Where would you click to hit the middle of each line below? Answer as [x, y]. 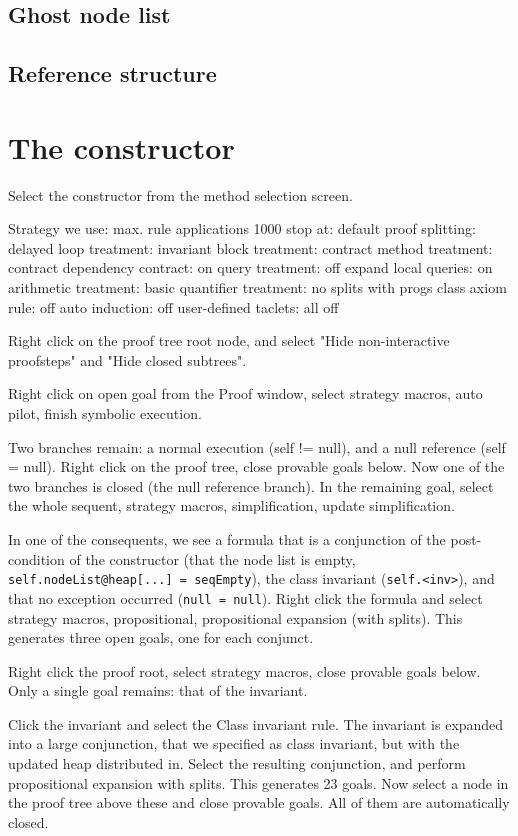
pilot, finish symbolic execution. [105, 413]
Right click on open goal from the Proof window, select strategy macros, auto [245, 393]
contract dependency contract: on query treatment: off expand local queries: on [250, 267]
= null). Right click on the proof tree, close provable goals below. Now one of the [256, 466]
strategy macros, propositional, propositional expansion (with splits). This [235, 617]
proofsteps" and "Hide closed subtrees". [127, 359]
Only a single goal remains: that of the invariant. [158, 690]
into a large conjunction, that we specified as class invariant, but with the [234, 743]
